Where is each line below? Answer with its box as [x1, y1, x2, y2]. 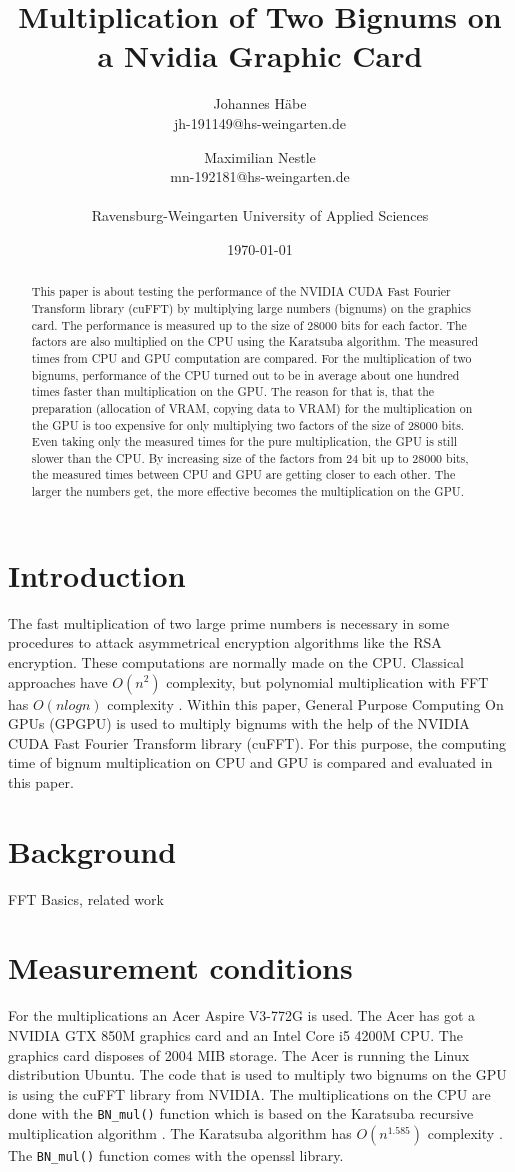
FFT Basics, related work [8, 888, 164, 909]
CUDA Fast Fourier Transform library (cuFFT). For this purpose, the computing [8, 732, 507, 753]
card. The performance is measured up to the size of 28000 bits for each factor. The [31, 316, 467, 333]
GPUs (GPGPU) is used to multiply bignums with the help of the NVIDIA [8, 713, 470, 734]
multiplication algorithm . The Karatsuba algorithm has [8, 1122, 352, 1143]
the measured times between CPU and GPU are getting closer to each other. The [31, 466, 456, 483]
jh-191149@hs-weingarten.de [173, 112, 347, 133]
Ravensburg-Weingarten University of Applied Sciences [91, 205, 429, 226]
